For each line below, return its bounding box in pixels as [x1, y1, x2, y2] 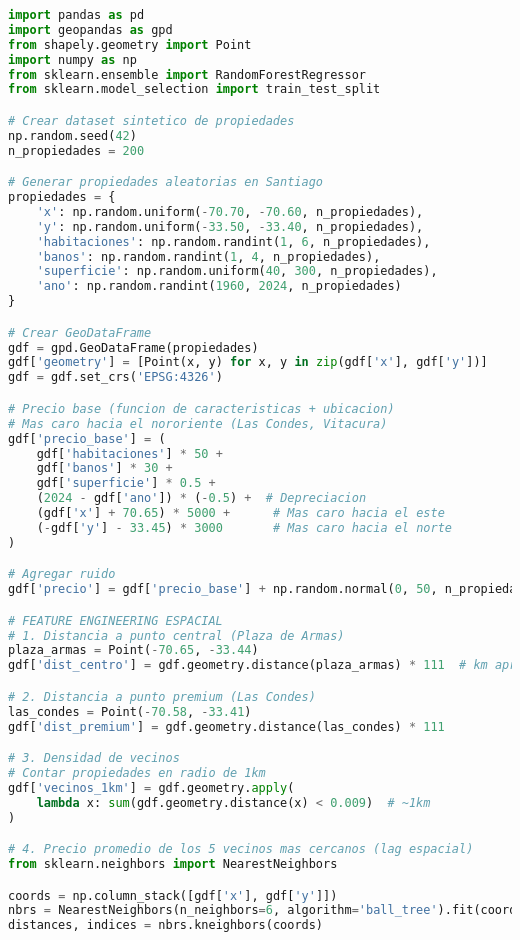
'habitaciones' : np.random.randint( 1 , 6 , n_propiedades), [36, 234, 431, 249]
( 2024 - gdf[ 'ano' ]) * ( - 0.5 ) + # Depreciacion [36, 491, 367, 506]
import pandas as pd [8, 8, 145, 22]
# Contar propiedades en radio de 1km [8, 766, 266, 780]
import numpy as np [8, 52, 137, 67]
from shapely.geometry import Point [8, 37, 252, 52]
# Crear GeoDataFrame [8, 325, 152, 340]
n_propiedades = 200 [8, 143, 145, 158]
